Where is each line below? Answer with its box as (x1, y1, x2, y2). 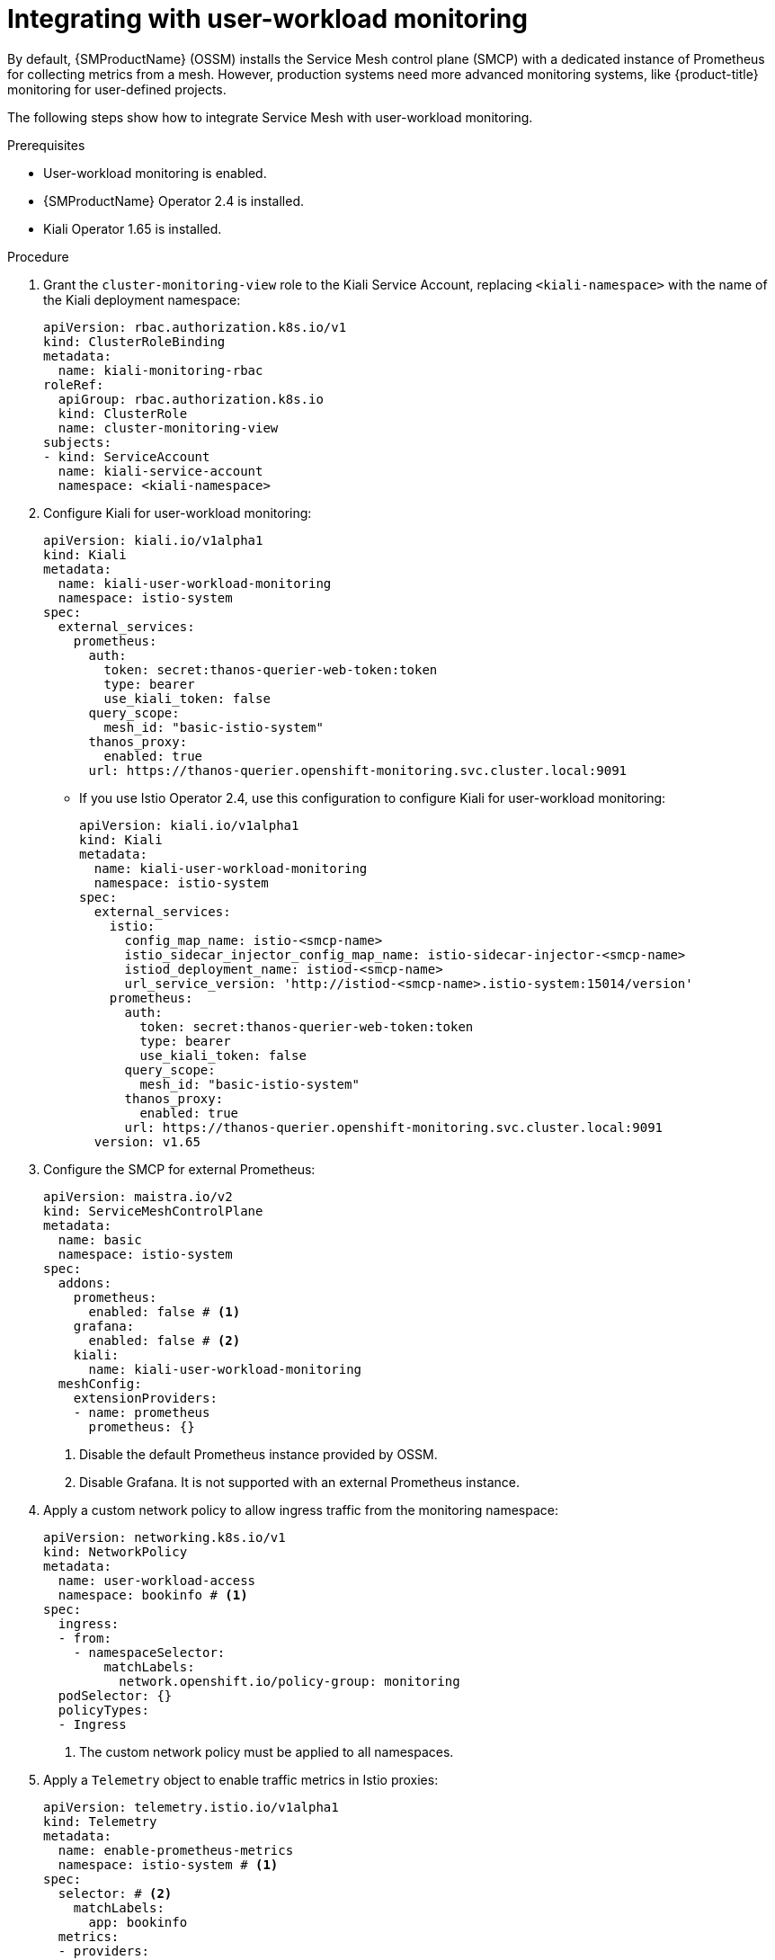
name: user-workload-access (58, 1572, 256, 1588)
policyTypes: (58, 1702, 150, 1717)
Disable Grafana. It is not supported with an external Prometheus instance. (79, 1474, 520, 1490)
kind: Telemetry (43, 1813, 157, 1829)
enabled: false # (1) (88, 1304, 241, 1319)
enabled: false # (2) (88, 1332, 241, 1348)
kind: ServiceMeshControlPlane (43, 1203, 263, 1218)
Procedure (7, 248, 69, 264)
